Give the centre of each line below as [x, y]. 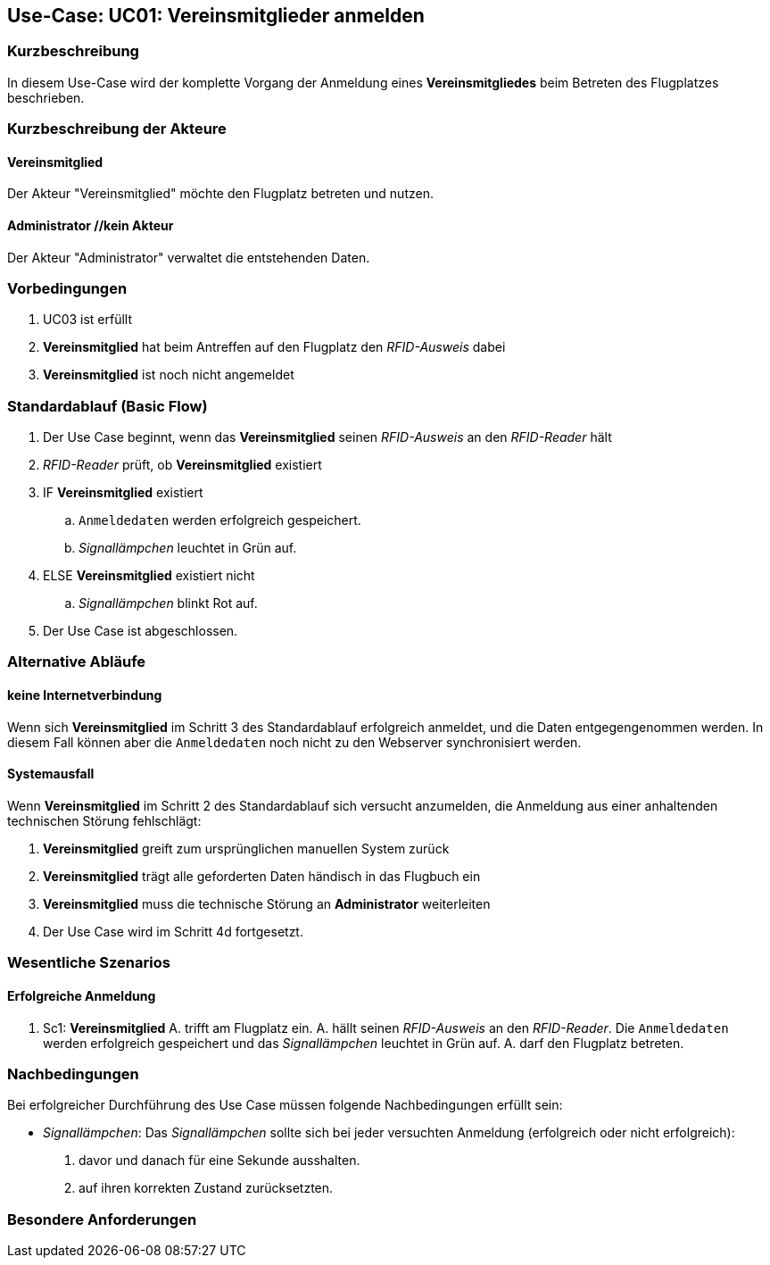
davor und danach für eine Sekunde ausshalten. [219, 1161]
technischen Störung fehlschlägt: [104, 820]
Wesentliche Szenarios [89, 963]
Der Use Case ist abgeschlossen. [141, 631]
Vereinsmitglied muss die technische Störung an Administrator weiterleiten [267, 903]
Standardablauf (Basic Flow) [108, 406]
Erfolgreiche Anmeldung [82, 995]
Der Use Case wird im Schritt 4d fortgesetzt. [173, 931]
